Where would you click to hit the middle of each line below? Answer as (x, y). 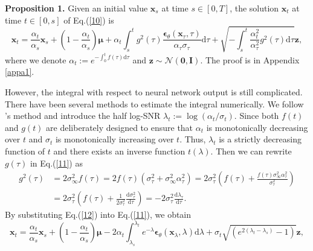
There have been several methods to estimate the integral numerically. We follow (154, 103)
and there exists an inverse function (119, 151)
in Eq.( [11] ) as (56, 163)
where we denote (36, 59)
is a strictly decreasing (260, 139)
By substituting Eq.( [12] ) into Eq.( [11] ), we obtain (98, 214)
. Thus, (193, 139)
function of (25, 151)
